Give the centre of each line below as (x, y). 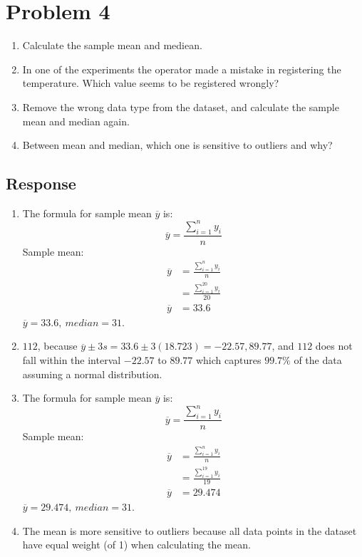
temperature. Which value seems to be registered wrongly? (151, 83)
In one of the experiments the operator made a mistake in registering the (182, 69)
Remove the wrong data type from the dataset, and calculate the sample (181, 106)
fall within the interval (72, 360)
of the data (318, 360)
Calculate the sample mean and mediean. (112, 45)
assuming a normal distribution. (92, 374)
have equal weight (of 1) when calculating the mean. (136, 545)
